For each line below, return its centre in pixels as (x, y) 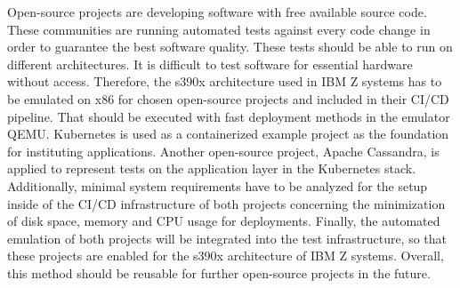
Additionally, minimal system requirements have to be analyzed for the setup (218, 185)
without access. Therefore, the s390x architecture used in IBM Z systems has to (225, 81)
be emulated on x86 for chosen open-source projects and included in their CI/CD (228, 98)
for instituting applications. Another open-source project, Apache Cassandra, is (223, 151)
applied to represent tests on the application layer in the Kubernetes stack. (212, 168)
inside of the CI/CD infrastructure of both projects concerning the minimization (226, 203)
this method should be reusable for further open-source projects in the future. (219, 272)
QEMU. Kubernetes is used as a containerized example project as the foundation (228, 134)
